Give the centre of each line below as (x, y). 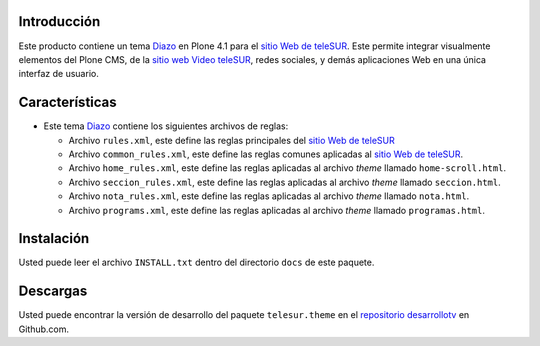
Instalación (54, 238)
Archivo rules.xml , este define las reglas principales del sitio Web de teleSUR (231, 140)
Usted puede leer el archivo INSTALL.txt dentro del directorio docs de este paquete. (196, 262)
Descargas (53, 291)
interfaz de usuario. (58, 74)
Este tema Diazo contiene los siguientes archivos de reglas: (166, 126)
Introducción (59, 21)
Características (67, 102)
